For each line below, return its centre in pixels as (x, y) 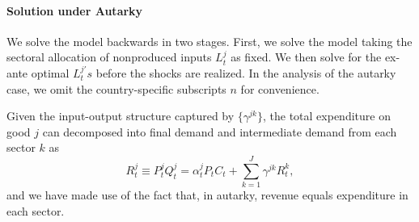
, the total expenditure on (326, 116)
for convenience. (280, 88)
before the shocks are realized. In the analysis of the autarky (246, 72)
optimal (50, 72)
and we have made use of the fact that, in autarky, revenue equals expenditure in (207, 195)
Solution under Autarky (75, 10)
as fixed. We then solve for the (306, 57)
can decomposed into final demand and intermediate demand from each (220, 131)
